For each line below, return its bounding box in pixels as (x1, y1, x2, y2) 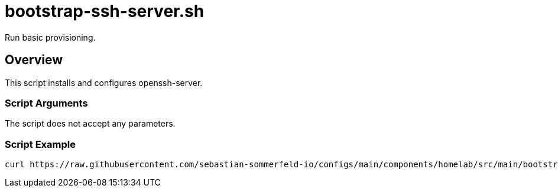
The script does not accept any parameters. (5, 118, 176, 129)
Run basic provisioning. (5, 32, 96, 42)
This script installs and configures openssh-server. (5, 77, 203, 88)
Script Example (5, 138, 76, 150)
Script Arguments (5, 97, 88, 109)
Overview (5, 52, 63, 68)
